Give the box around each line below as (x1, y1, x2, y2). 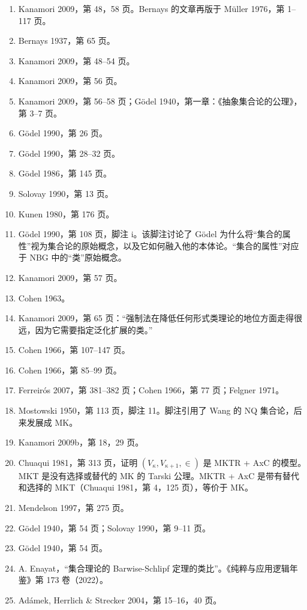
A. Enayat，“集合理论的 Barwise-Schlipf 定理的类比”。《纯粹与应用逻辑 (18, 561, 290, 574)
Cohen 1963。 (18, 291, 70, 304)
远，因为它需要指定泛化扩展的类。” (18, 323, 153, 336)
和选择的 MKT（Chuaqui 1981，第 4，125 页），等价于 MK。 (18, 481, 254, 494)
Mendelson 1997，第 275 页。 (18, 501, 129, 514)
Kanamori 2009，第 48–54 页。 (18, 54, 135, 67)
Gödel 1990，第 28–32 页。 (18, 146, 121, 159)
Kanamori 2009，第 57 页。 (18, 271, 122, 283)
